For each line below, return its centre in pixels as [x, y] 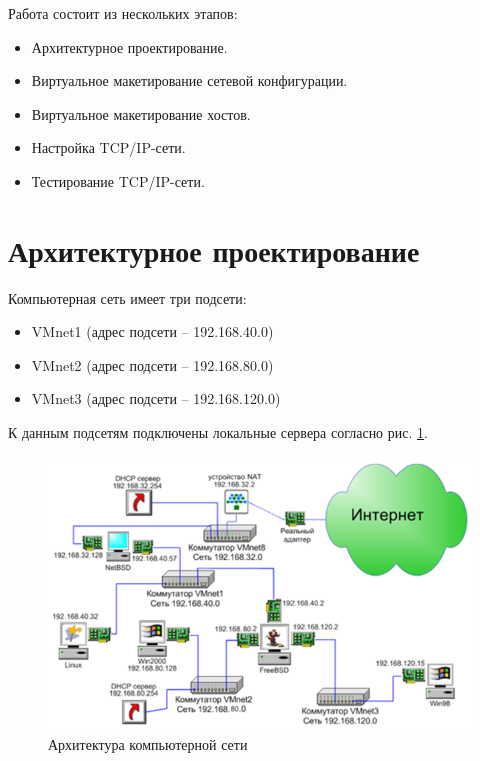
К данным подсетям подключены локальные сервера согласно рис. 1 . [218, 432]
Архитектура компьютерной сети [148, 743]
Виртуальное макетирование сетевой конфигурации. [189, 80]
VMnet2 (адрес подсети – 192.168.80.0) [152, 364]
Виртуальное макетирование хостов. [141, 113]
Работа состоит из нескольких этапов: [123, 13]
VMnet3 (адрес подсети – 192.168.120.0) [156, 398]
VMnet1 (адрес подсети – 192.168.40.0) [152, 331]
